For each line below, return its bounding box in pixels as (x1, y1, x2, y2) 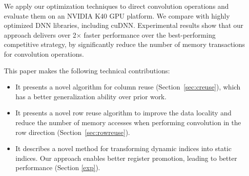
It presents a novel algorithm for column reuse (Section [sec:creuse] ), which (15, 82, 241, 92)
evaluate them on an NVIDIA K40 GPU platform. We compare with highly (4, 10, 230, 21)
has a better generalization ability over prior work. (15, 91, 166, 101)
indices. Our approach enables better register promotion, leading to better (15, 153, 237, 163)
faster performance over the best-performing (83, 29, 216, 40)
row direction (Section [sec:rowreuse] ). (15, 127, 130, 137)
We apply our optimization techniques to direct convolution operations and (4, 1, 229, 11)
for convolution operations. (4, 48, 84, 59)
